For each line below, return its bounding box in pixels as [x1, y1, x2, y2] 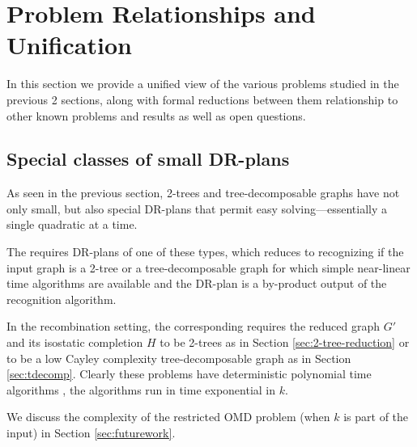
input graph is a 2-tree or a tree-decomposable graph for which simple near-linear [6, 259, 411, 276]
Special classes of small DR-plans [6, 146, 290, 171]
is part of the [343, 408, 409, 425]
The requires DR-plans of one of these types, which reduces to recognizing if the [6, 243, 404, 260]
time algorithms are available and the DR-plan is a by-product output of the [6, 275, 387, 292]
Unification [6, 28, 132, 61]
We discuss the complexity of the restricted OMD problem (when [6, 408, 330, 425]
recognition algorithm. [6, 290, 117, 307]
